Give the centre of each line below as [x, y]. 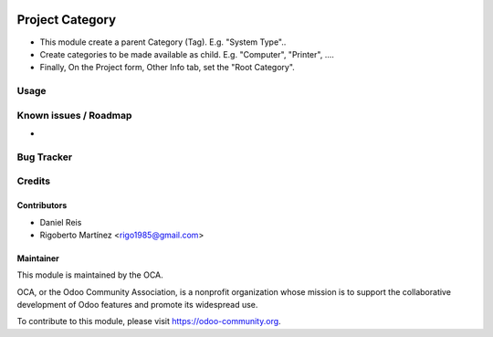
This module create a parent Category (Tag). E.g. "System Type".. [163, 42]
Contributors [42, 205]
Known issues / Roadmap [74, 115]
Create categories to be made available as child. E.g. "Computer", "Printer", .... [187, 54]
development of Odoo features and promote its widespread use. [137, 305]
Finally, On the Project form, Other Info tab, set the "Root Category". [168, 68]
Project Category [67, 20]
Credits [33, 181]
